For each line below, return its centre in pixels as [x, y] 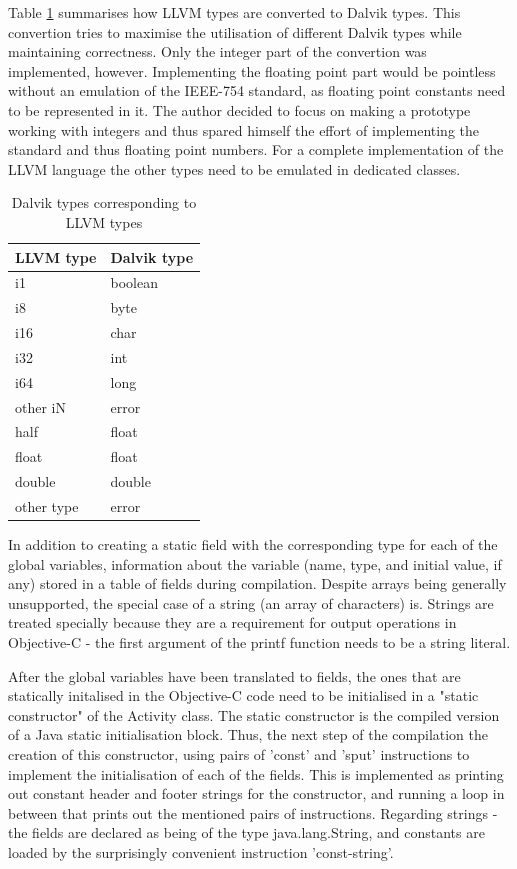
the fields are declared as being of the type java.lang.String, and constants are [246, 832]
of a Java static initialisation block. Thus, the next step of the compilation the [248, 734]
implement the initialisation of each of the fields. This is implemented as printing [256, 773]
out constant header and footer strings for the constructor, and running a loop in [256, 793]
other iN [40, 406]
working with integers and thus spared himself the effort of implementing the [244, 129]
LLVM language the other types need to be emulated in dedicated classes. [234, 168]
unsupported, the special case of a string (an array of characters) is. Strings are [251, 602]
